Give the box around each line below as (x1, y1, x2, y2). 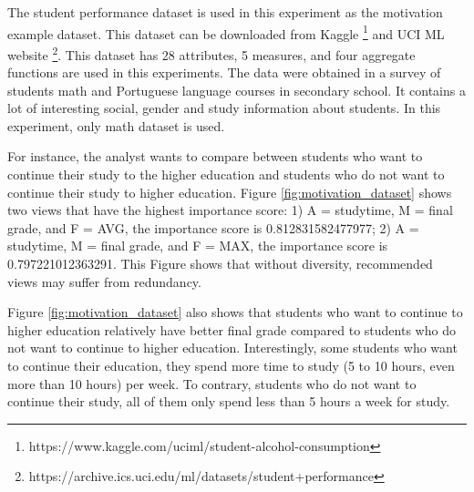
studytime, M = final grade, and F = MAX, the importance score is (7, 236, 388, 255)
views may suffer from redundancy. (7, 272, 201, 291)
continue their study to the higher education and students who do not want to (7, 165, 445, 184)
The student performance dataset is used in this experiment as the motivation (7, 3, 443, 21)
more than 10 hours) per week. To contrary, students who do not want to (7, 374, 417, 393)
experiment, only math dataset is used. (7, 116, 225, 135)
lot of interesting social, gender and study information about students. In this (7, 98, 441, 118)
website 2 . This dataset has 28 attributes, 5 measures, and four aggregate (7, 42, 416, 64)
